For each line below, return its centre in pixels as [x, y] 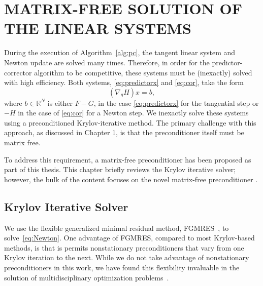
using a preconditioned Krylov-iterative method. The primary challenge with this [130, 122]
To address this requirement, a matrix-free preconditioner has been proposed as [128, 159]
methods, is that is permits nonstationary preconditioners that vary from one [124, 247]
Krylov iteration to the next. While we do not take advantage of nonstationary [127, 257]
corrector [18, 72]
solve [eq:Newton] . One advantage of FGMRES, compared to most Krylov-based [129, 238]
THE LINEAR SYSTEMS [98, 28]
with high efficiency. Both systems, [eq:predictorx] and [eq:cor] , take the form [124, 82]
